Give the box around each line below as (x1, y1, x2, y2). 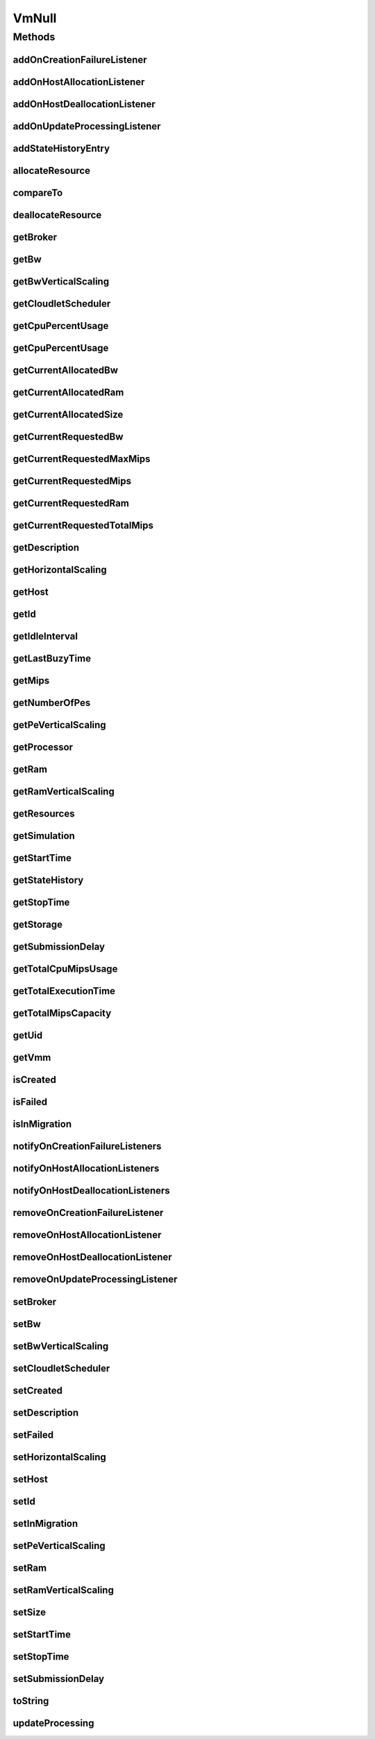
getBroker (12, 231, 58, 243)
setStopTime (12, 1651, 69, 1662)
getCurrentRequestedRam (12, 497, 130, 509)
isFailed (12, 1096, 48, 1108)
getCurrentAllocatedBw (12, 364, 118, 376)
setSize (12, 1606, 47, 1618)
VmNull (12, 10, 57, 26)
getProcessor (12, 742, 73, 753)
